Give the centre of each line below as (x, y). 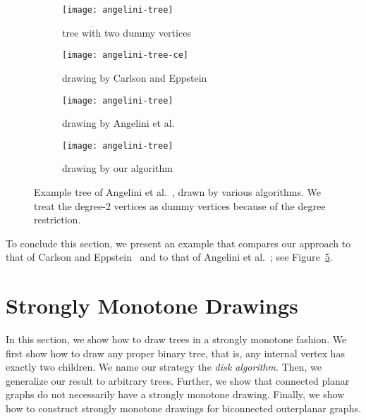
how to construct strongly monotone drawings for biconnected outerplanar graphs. (183, 408)
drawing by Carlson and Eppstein (135, 77)
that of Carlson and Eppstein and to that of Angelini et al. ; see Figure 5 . (169, 257)
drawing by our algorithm (117, 168)
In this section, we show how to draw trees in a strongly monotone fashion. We (176, 339)
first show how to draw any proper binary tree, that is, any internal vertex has (175, 353)
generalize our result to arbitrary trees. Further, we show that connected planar (178, 380)
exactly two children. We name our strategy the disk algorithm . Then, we (164, 367)
